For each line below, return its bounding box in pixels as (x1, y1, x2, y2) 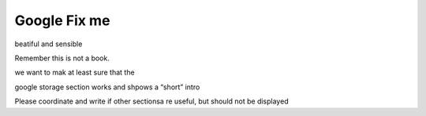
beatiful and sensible (14, 39, 83, 49)
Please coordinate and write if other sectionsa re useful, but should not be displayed (14, 96, 289, 106)
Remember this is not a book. (14, 53, 110, 63)
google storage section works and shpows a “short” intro (14, 82, 200, 92)
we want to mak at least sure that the (14, 67, 135, 78)
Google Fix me (14, 12, 110, 29)
